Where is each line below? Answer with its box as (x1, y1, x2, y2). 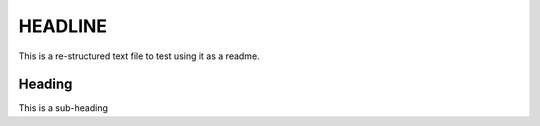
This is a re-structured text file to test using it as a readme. (18, 50, 260, 62)
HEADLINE (18, 15, 108, 37)
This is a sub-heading (18, 102, 109, 114)
